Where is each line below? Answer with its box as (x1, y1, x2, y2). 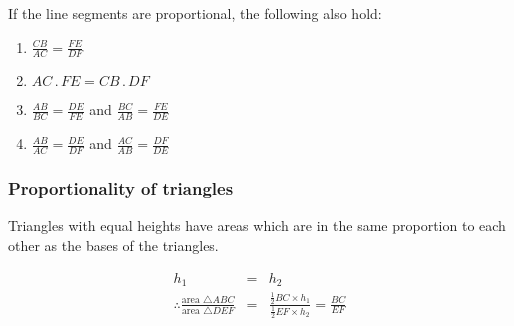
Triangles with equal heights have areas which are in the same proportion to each (8, 215, 506, 236)
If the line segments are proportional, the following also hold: (8, 3, 382, 23)
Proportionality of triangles (8, 176, 234, 200)
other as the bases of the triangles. (8, 234, 219, 255)
